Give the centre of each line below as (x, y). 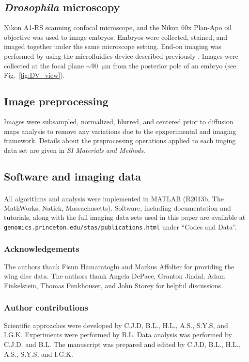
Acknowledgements (42, 248)
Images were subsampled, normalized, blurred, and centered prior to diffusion (119, 121)
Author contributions (46, 307)
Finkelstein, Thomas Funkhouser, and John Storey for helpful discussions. (114, 286)
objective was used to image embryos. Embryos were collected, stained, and (116, 37)
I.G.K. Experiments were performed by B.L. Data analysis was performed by (118, 335)
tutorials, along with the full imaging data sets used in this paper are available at (125, 217)
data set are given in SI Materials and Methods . (75, 150)
